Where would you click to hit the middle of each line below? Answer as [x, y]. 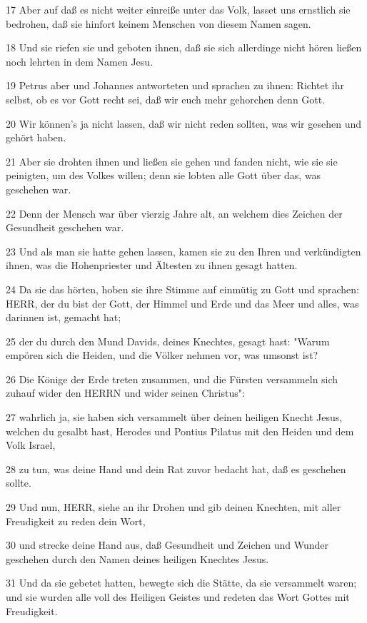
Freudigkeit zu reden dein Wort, [76, 521]
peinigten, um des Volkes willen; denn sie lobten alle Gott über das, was [164, 175]
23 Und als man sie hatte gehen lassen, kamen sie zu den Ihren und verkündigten [183, 251]
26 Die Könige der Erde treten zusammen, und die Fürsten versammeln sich [172, 379]
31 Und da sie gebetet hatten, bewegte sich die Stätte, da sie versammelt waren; [181, 583]
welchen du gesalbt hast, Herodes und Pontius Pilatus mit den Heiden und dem [180, 431]
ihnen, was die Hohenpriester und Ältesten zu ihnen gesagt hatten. [152, 265]
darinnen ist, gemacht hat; [64, 317]
